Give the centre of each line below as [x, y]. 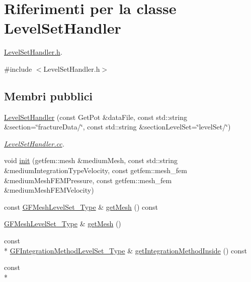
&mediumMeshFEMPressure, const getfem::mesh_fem [88, 180]
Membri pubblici [49, 96]
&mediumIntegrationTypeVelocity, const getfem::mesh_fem [96, 170]
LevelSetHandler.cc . [34, 143]
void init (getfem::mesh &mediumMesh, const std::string [91, 160]
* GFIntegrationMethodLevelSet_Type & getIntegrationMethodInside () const [126, 250]
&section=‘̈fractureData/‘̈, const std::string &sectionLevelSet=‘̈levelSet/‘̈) [117, 127]
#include [18, 68]
